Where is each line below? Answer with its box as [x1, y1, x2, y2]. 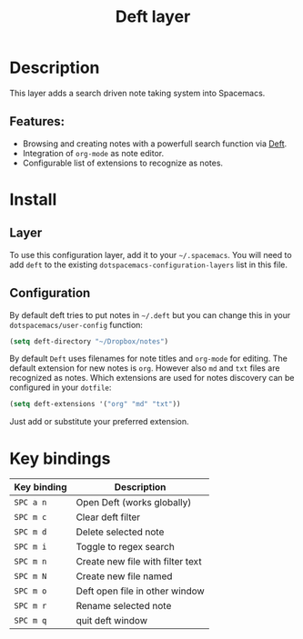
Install [9, 189, 57, 210]
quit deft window [76, 614, 148, 627]
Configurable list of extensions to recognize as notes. [22, 157, 224, 168]
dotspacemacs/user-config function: [9, 319, 144, 330]
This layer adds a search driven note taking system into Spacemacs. [9, 87, 266, 98]
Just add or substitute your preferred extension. [9, 416, 189, 427]
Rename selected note [76, 600, 172, 613]
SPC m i [14, 542, 47, 552]
